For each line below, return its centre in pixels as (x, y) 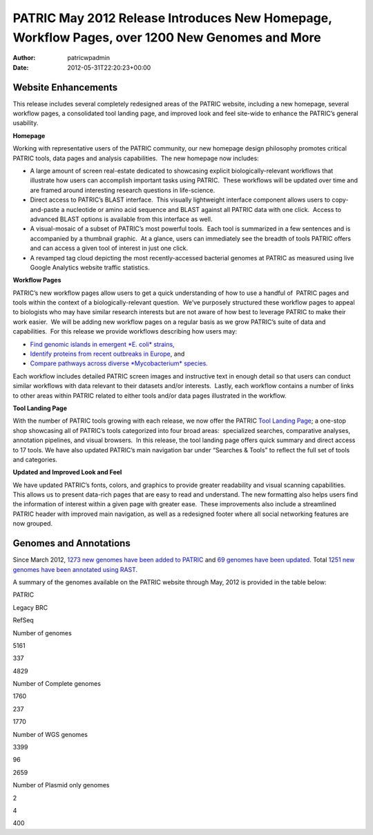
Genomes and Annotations (71, 543)
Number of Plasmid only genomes (61, 785)
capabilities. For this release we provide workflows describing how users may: (125, 332)
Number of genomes (42, 633)
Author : (24, 58)
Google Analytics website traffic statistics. (90, 267)
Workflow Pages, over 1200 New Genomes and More (167, 37)
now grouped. (33, 524)
